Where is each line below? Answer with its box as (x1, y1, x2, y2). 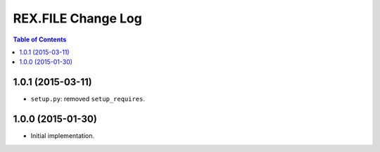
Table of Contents (13, 35, 67, 44)
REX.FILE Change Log (13, 11, 142, 26)
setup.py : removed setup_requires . (30, 95, 146, 103)
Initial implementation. (30, 132, 95, 140)
